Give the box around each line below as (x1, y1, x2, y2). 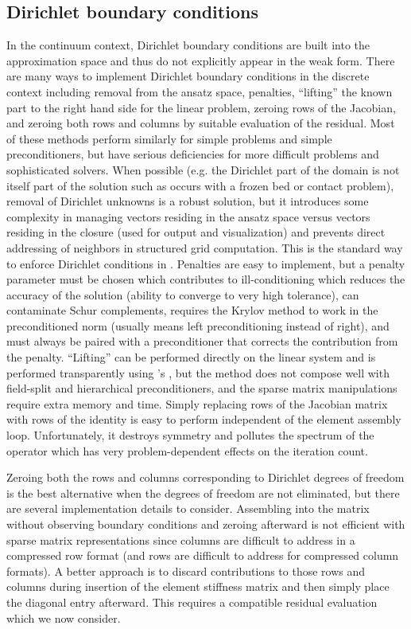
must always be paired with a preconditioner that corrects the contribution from (6, 333, 398, 350)
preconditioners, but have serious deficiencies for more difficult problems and (6, 146, 379, 162)
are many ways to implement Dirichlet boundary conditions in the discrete (6, 68, 370, 84)
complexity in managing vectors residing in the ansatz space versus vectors (6, 208, 370, 225)
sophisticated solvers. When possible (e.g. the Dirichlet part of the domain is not (6, 161, 400, 178)
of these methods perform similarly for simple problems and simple (6, 130, 332, 147)
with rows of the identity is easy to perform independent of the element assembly (6, 411, 401, 428)
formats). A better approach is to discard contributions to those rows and (6, 562, 366, 579)
